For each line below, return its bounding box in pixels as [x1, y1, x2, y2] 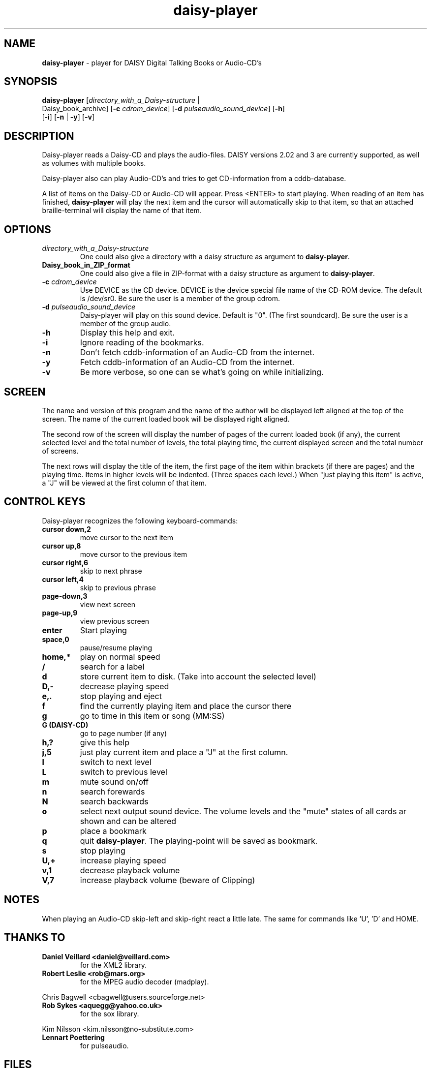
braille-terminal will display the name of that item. [42, 206, 202, 215]
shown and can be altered [80, 816, 177, 826]
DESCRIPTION [4, 129, 74, 142]
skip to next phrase [80, 566, 142, 575]
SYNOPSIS [4, 75, 58, 88]
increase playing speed [80, 855, 166, 865]
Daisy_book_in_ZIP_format [42, 261, 130, 270]
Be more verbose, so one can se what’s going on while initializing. [80, 367, 324, 377]
